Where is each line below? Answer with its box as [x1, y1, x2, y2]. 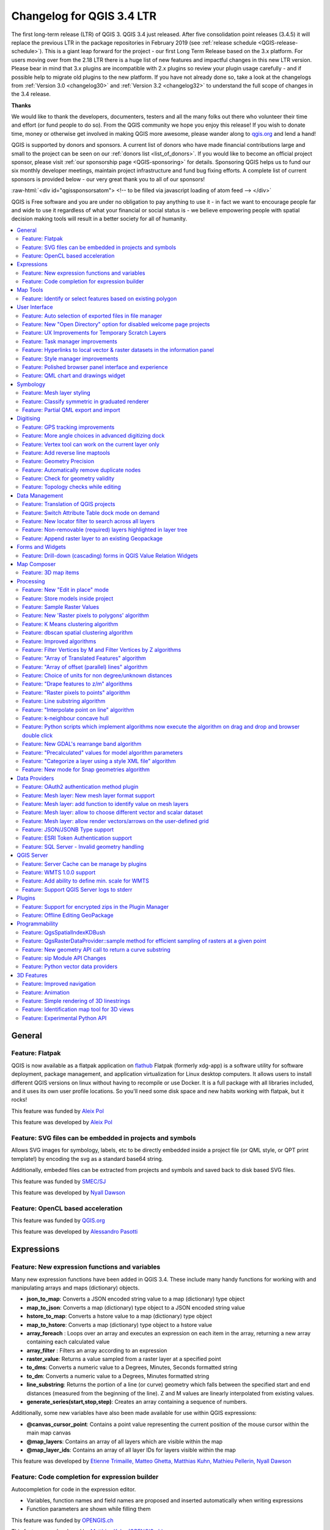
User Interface [16, 304, 53, 311]
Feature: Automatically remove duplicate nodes [22, 466, 141, 474]
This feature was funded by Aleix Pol [11, 1107, 104, 1114]
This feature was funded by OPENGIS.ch [11, 1517, 114, 1524]
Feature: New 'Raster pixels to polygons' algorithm [22, 612, 149, 619]
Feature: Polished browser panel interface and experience [22, 364, 168, 370]
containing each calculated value [26, 1338, 110, 1346]
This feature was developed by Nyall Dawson [11, 1189, 125, 1196]
